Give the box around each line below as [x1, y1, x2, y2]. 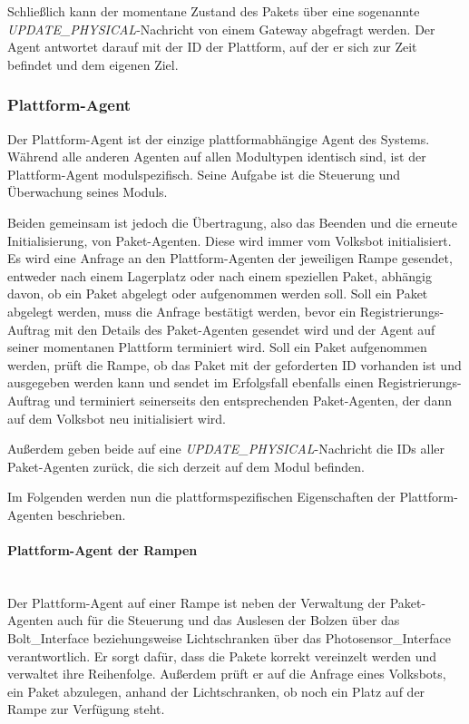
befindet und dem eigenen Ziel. [7, 54, 179, 73]
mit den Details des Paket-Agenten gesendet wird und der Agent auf [54, 319, 435, 338]
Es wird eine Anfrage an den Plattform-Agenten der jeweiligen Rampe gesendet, [7, 249, 453, 268]
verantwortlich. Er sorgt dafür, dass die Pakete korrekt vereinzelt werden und [7, 646, 437, 665]
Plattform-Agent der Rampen [7, 541, 198, 560]
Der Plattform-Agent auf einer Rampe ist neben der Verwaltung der [7, 592, 386, 611]
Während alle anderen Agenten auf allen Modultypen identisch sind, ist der [7, 147, 426, 166]
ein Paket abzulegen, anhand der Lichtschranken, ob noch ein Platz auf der [7, 681, 425, 700]
